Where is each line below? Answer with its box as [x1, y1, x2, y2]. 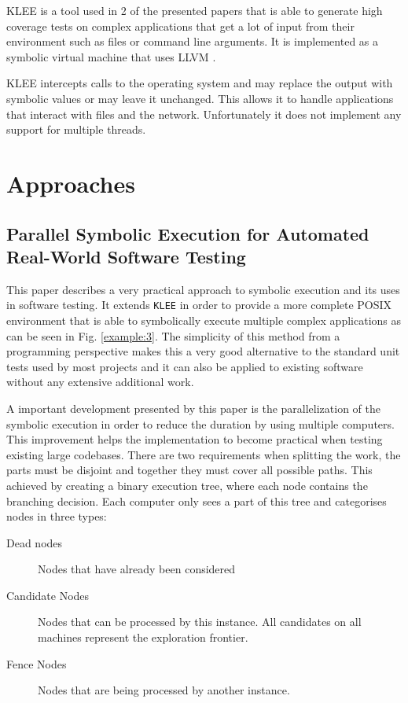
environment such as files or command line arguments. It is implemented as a [6, 33, 379, 50]
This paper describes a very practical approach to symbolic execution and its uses [6, 281, 400, 297]
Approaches [6, 167, 135, 199]
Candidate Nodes [6, 587, 90, 603]
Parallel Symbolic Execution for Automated [6, 221, 369, 245]
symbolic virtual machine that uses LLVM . [6, 48, 216, 64]
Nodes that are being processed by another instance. [38, 682, 290, 698]
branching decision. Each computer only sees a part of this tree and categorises [6, 492, 387, 509]
